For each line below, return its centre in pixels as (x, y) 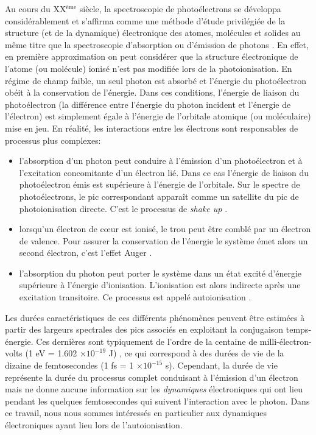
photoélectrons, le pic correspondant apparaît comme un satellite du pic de (159, 196)
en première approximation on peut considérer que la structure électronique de (152, 56)
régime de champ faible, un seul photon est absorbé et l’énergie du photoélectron (156, 80)
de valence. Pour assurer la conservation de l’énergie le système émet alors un (163, 240)
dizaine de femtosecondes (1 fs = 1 (69, 365)
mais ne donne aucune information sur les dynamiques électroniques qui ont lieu (154, 389)
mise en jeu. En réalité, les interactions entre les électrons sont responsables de (152, 128)
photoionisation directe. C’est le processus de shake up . (123, 208)
